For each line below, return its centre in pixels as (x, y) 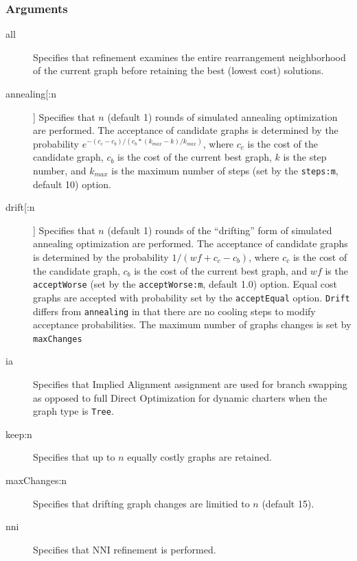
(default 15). (288, 503)
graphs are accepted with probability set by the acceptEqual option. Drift (192, 297)
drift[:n (20, 207)
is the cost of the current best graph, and (221, 270)
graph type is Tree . (73, 411)
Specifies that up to (74, 457)
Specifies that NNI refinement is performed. (125, 549)
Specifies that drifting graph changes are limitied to (141, 503)
